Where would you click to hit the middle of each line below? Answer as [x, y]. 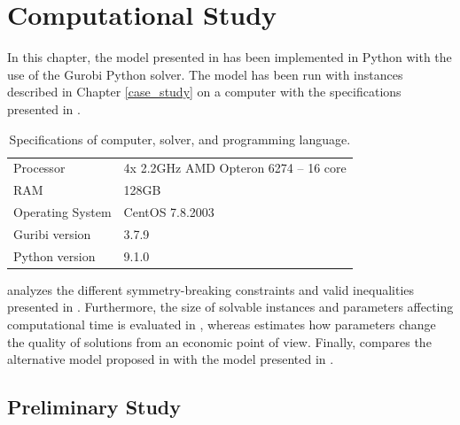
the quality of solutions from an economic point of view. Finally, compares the [219, 341]
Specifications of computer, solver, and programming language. [180, 139]
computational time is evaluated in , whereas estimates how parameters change [222, 324]
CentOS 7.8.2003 [169, 212]
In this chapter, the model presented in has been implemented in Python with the [230, 57]
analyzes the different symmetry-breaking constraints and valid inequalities [211, 289]
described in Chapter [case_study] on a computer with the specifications [204, 92]
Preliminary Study [94, 407]
